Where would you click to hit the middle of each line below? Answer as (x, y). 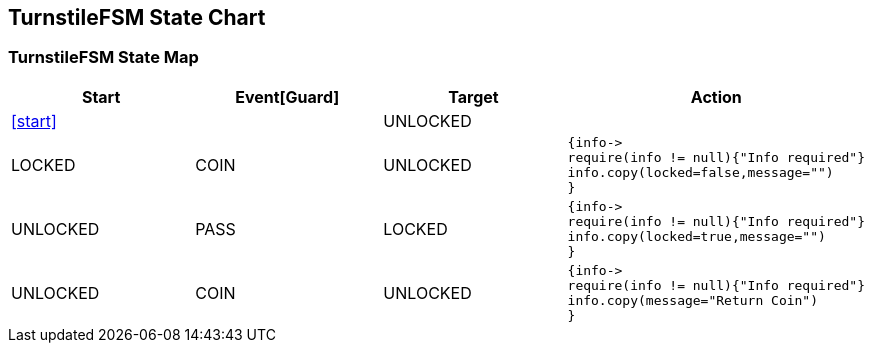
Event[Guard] (287, 96)
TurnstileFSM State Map (103, 57)
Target (473, 96)
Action (716, 96)
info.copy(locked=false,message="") (700, 172)
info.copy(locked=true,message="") (696, 236)
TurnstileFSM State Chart (137, 17)
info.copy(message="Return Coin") (693, 300)
